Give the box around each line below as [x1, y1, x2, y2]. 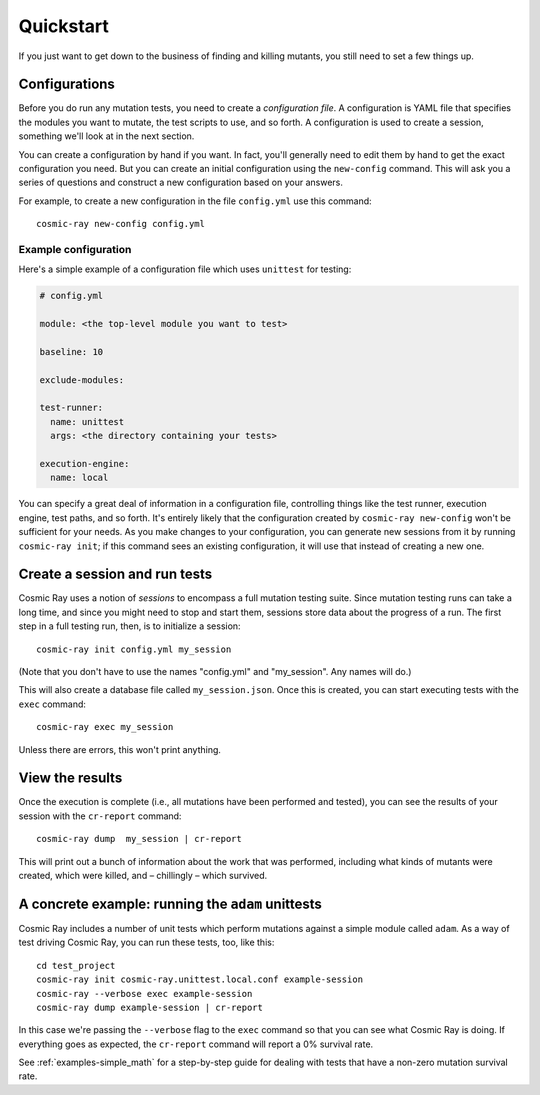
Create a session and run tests [18, 566, 213, 583]
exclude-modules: [39, 374, 125, 385]
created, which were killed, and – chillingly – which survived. [18, 870, 268, 882]
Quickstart [18, 15, 110, 37]
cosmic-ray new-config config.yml [36, 218, 205, 230]
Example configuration [18, 242, 132, 256]
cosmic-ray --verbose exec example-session [36, 988, 253, 999]
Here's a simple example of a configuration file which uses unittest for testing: [18, 263, 352, 275]
